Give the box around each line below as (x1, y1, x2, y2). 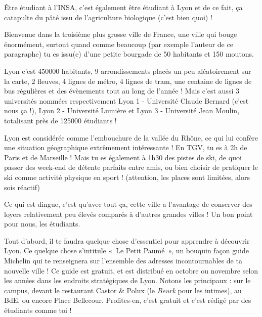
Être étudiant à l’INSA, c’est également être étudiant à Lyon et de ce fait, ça (4, 2, 243, 12)
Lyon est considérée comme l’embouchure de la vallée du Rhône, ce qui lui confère (4, 132, 258, 143)
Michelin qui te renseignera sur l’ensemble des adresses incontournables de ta (4, 255, 242, 266)
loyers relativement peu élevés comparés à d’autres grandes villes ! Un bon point (4, 208, 253, 219)
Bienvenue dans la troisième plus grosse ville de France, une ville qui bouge (4, 29, 237, 39)
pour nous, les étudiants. (4, 218, 80, 229)
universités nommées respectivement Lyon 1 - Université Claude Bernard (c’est (4, 95, 249, 106)
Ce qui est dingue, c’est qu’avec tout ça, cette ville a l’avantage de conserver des (4, 199, 252, 209)
